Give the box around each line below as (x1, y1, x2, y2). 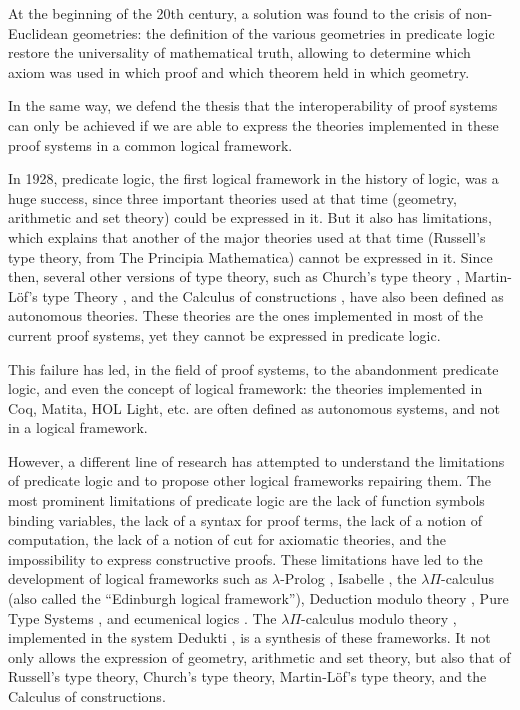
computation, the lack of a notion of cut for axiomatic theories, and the (8, 529, 447, 550)
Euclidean (8, 22, 69, 43)
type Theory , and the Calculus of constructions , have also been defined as (42, 285, 504, 306)
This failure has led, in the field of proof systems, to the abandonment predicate (8, 358, 499, 379)
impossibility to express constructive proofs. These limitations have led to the (8, 548, 483, 569)
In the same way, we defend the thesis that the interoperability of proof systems (8, 95, 498, 116)
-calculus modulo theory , (301, 607, 457, 628)
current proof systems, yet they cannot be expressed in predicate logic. (8, 324, 441, 345)
